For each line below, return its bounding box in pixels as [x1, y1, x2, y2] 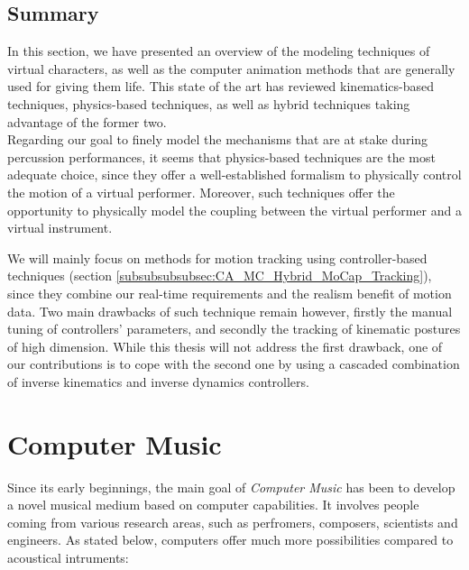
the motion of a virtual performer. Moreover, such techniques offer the [7, 182, 395, 201]
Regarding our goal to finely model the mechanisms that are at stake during [7, 130, 428, 149]
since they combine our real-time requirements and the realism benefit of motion [7, 283, 452, 302]
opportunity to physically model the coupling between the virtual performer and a [7, 200, 462, 219]
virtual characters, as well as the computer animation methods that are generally [7, 59, 455, 78]
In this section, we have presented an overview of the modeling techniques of [7, 41, 430, 60]
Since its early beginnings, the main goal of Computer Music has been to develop [7, 477, 455, 496]
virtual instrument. [7, 218, 113, 237]
